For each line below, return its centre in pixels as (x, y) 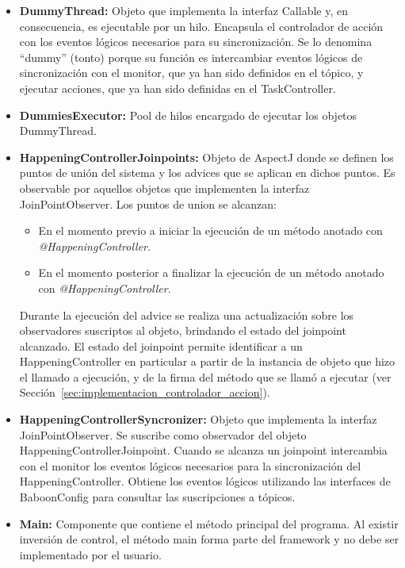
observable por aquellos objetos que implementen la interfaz (164, 188)
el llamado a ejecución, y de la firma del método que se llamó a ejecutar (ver (205, 376)
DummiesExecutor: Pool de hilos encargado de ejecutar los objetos (188, 115)
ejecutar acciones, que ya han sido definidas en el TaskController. (178, 88)
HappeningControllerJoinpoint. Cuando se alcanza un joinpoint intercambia (203, 450)
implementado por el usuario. (90, 554)
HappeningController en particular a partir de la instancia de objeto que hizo (207, 361)
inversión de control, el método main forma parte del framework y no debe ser (209, 539)
